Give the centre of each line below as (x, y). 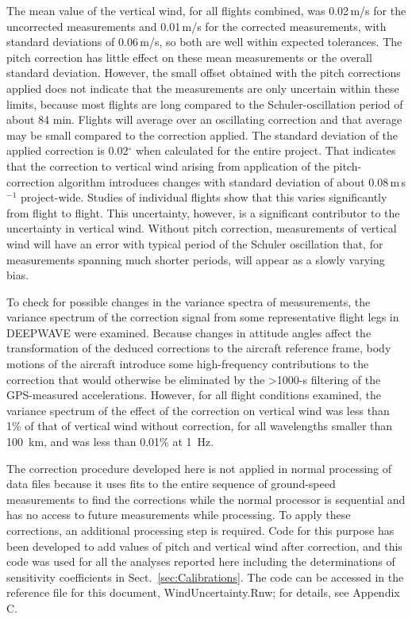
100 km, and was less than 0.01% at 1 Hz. (110, 442)
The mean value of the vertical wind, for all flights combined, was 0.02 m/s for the (206, 10)
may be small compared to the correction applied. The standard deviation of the (202, 135)
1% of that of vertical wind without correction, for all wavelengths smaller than (200, 426)
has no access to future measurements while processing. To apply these (179, 515)
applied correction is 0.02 (67, 150)
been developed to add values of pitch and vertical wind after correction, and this (204, 546)
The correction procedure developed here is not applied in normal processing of (199, 468)
